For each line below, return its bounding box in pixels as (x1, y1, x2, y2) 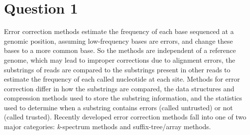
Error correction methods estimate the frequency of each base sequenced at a (4, 26, 234, 36)
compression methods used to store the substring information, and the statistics (4, 93, 242, 103)
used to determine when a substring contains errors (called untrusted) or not (4, 102, 233, 112)
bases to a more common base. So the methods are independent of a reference (4, 45, 236, 55)
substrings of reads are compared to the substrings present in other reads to (4, 64, 231, 74)
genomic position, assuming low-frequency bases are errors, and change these (4, 35, 233, 46)
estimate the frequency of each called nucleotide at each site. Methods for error (4, 74, 240, 84)
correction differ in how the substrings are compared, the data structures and (4, 83, 234, 93)
